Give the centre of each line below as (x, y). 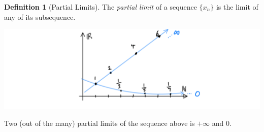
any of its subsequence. (40, 16)
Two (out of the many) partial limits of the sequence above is (100, 123)
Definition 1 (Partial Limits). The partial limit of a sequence (101, 7)
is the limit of (237, 7)
